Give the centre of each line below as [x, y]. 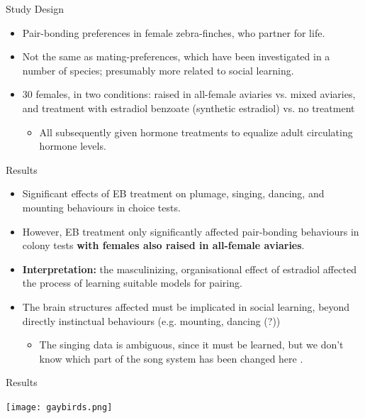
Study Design [35, 9]
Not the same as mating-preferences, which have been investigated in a [176, 56]
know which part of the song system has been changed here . [171, 358]
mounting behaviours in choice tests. [101, 207]
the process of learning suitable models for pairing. [132, 283]
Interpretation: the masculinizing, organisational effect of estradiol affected [189, 269]
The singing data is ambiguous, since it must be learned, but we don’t [191, 345]
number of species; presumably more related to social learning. [158, 70]
